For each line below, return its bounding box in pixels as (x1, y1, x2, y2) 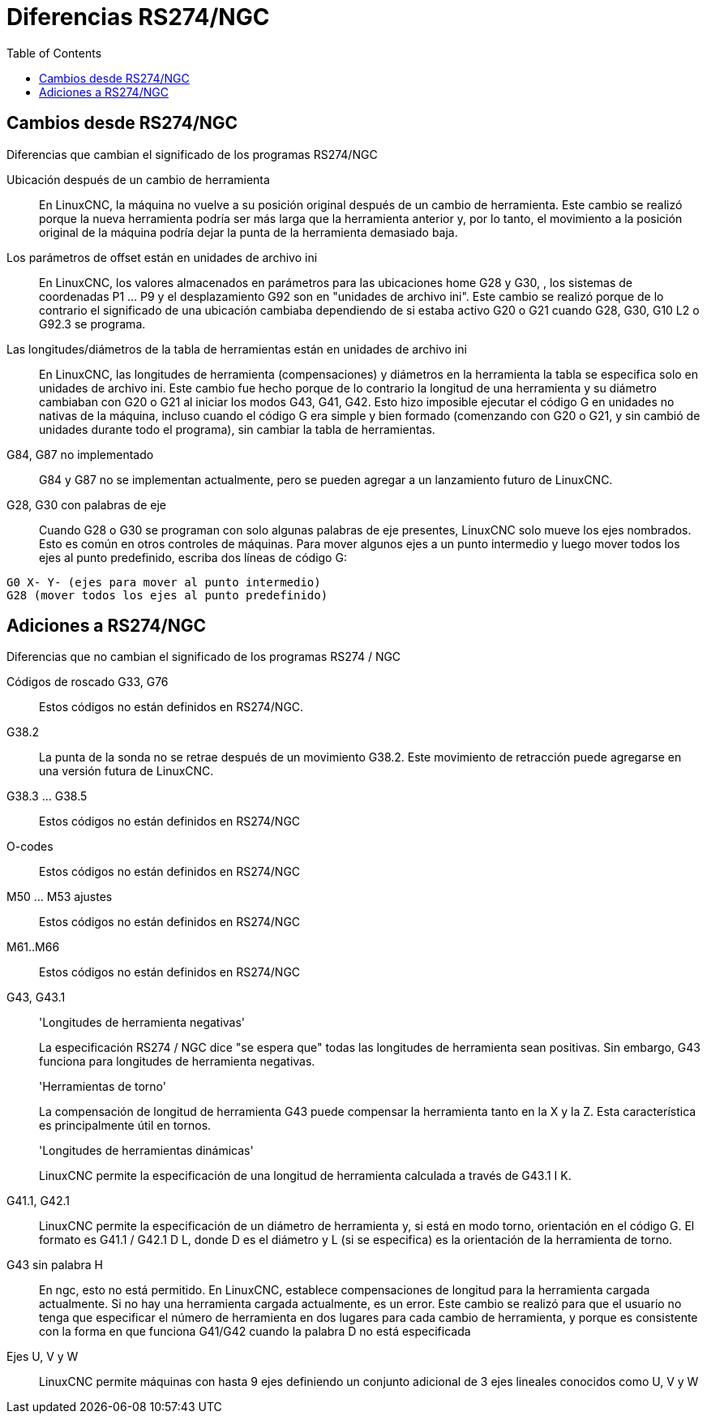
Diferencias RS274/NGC (6, 3, 270, 31)
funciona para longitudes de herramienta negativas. (39, 1054, 315, 1069)
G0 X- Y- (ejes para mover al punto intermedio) (6, 575, 321, 589)
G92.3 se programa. (39, 316, 146, 331)
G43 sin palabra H (6, 1258, 103, 1272)
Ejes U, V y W (6, 1349, 79, 1364)
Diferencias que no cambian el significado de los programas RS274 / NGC (6, 650, 401, 664)
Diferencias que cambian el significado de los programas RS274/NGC (6, 147, 378, 161)
